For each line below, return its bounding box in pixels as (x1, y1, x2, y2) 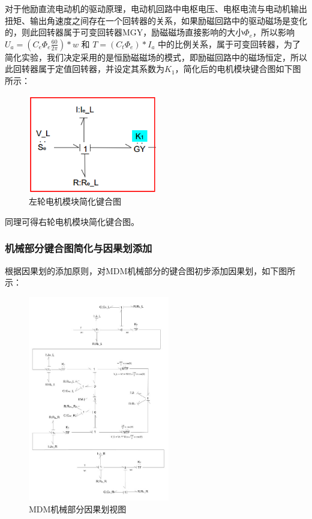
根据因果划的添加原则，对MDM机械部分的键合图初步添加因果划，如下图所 (5, 264, 296, 277)
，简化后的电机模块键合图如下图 (175, 62, 301, 75)
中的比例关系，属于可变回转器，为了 (158, 37, 301, 50)
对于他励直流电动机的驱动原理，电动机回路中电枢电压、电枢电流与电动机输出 (5, 2, 307, 14)
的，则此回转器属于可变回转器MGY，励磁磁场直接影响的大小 (5, 26, 244, 38)
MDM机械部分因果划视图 (29, 502, 127, 515)
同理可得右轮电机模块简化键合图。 (5, 215, 139, 227)
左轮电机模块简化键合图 (29, 195, 121, 208)
